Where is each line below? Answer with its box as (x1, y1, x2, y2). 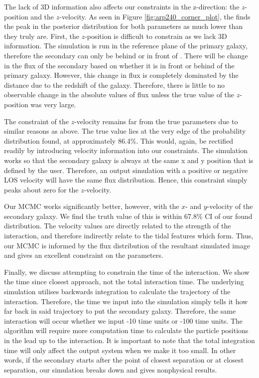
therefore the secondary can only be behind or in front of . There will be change (4, 50, 248, 60)
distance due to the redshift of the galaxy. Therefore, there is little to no (4, 79, 225, 90)
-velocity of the (207, 201, 253, 211)
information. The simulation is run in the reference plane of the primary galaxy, (4, 40, 248, 51)
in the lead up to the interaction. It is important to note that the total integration (4, 335, 255, 345)
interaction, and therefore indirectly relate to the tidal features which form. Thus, (4, 230, 254, 241)
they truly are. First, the (4, 30, 79, 41)
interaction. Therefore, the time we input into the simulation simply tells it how (4, 296, 248, 306)
